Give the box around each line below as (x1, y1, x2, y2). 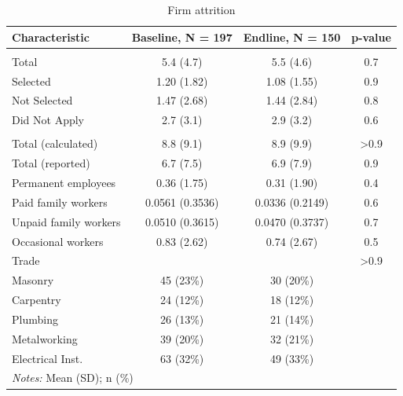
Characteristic (12, 28, 90, 45)
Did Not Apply (12, 112, 84, 128)
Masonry (12, 272, 54, 288)
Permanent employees (12, 174, 116, 190)
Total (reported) (12, 155, 90, 171)
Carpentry (12, 291, 61, 308)
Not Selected (12, 92, 73, 108)
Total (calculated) (12, 135, 98, 152)
